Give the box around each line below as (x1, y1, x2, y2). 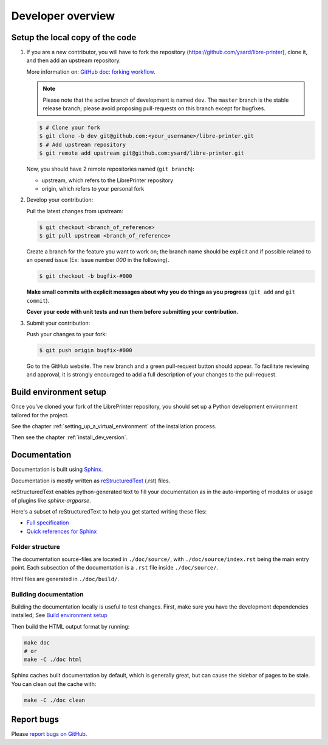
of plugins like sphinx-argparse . (11, 496, 91, 504)
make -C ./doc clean (24, 696, 85, 704)
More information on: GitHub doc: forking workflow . (26, 68, 155, 76)
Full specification (26, 519, 69, 526)
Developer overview (11, 9, 115, 23)
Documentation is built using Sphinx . (11, 466, 103, 473)
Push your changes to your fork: (26, 331, 108, 337)
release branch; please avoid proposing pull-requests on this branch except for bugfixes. (43, 105, 265, 112)
